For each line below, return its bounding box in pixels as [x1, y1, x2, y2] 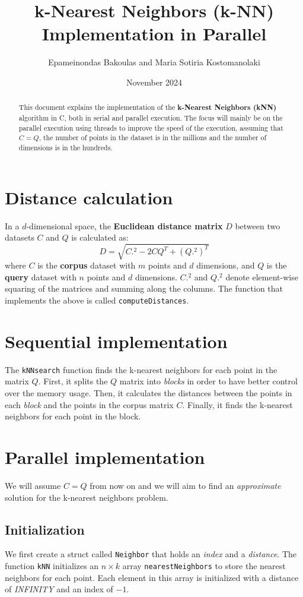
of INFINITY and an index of [5, 583, 113, 595]
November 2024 [126, 75, 183, 88]
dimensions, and [196, 259, 255, 271]
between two [235, 219, 280, 232]
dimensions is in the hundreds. [18, 142, 113, 152]
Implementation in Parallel [42, 21, 267, 46]
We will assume [5, 479, 61, 491]
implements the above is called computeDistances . [5, 294, 189, 307]
